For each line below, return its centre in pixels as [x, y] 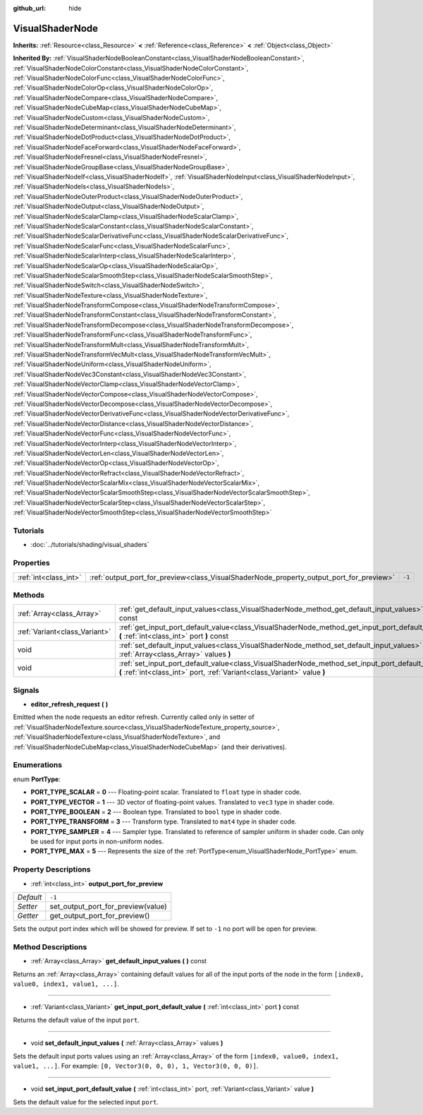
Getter [28, 916]
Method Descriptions [50, 947]
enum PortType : [37, 779]
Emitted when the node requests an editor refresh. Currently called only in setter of [134, 717]
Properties [32, 563]
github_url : [29, 8]
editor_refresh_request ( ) [69, 704]
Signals [26, 690]
